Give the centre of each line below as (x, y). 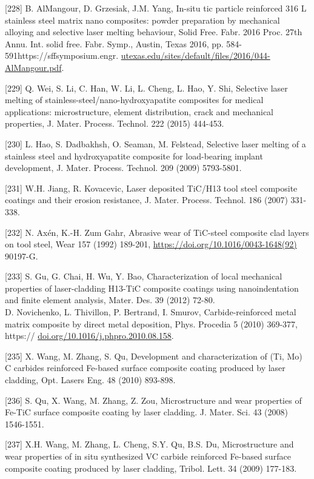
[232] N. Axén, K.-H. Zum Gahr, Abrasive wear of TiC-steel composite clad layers (157, 232)
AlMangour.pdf (33, 67)
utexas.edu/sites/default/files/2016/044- (195, 55)
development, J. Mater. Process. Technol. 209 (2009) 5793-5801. (123, 168)
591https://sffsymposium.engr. (62, 55)
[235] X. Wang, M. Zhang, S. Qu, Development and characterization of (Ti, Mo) (154, 356)
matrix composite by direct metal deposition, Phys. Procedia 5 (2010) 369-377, (151, 323)
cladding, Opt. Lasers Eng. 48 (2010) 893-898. (90, 380)
